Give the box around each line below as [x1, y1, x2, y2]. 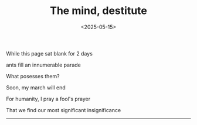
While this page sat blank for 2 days [6, 50, 93, 57]
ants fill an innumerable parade [6, 61, 81, 68]
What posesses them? [6, 72, 60, 79]
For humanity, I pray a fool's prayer [6, 95, 91, 102]
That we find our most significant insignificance [6, 106, 121, 113]
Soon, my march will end [6, 84, 66, 91]
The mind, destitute [49, 4, 148, 18]
